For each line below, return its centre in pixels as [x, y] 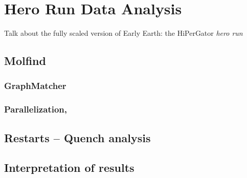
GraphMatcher [35, 86]
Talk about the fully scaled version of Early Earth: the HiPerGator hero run [123, 33]
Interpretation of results [69, 168]
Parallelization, [36, 109]
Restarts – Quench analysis [77, 137]
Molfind [25, 61]
